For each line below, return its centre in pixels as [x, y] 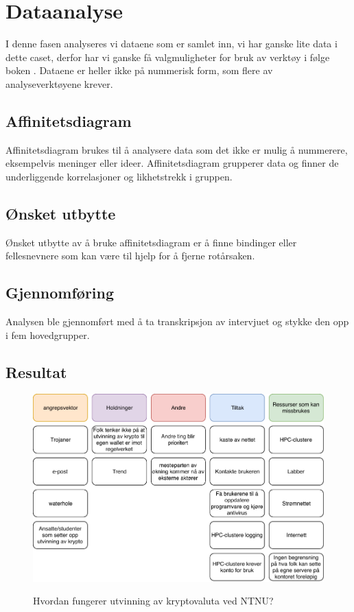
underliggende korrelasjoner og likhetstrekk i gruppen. [119, 176]
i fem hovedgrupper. [48, 334]
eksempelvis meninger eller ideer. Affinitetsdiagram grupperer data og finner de [172, 163]
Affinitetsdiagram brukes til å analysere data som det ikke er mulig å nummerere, [177, 149]
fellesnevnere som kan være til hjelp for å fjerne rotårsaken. [130, 256]
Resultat [36, 372]
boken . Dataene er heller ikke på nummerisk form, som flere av [139, 70]
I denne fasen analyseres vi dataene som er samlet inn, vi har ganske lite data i [172, 44]
